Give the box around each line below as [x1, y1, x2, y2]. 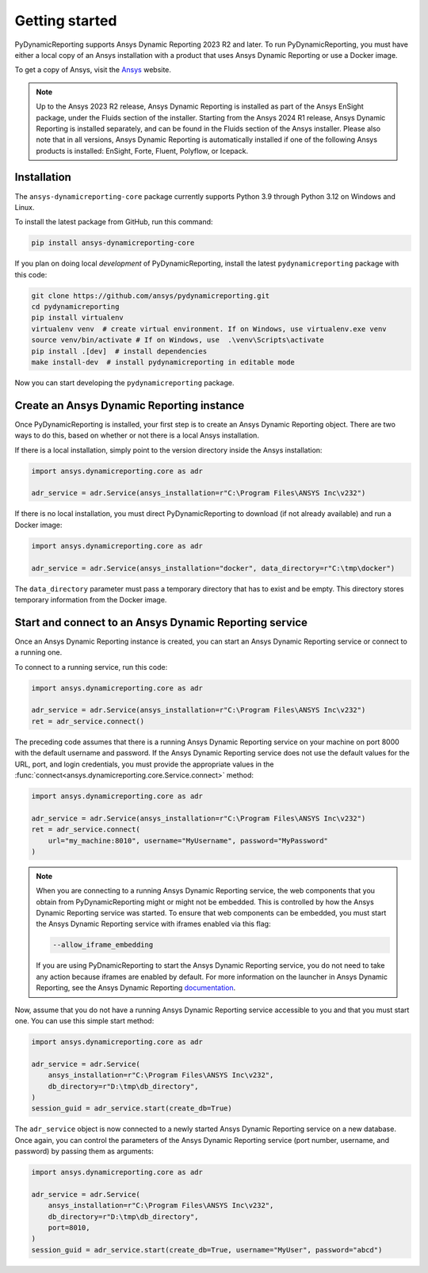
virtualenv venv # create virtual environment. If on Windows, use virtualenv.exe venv [31, 324, 388, 333]
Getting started [14, 12, 117, 29]
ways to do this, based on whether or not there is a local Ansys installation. [14, 430, 259, 440]
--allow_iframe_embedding [52, 940, 154, 950]
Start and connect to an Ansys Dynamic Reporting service [14, 615, 308, 629]
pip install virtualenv [31, 313, 124, 323]
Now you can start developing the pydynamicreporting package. [14, 378, 235, 388]
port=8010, [48, 1223, 90, 1233]
